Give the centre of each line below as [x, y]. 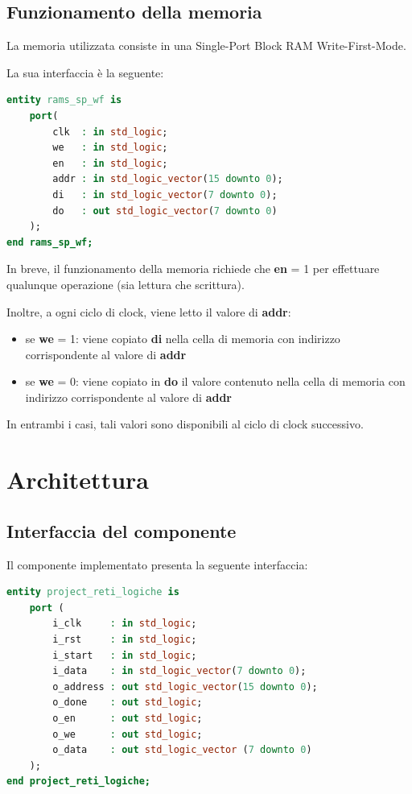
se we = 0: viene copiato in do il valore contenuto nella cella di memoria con [215, 381]
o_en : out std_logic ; [128, 718]
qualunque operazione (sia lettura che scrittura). [126, 284]
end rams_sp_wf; [50, 242]
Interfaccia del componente [122, 530]
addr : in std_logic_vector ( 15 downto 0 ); [168, 179]
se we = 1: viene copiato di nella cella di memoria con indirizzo [183, 339]
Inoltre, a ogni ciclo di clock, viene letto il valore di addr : [149, 311]
